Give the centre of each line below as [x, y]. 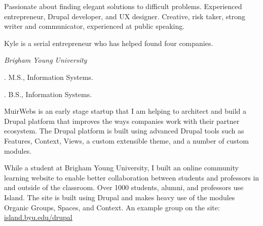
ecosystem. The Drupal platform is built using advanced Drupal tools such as [124, 131]
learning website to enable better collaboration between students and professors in [132, 177]
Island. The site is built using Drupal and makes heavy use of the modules [120, 197]
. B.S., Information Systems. [48, 94]
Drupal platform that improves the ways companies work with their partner [122, 121]
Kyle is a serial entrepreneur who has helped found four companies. [109, 43]
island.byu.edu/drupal [38, 217]
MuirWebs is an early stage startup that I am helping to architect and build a [125, 111]
